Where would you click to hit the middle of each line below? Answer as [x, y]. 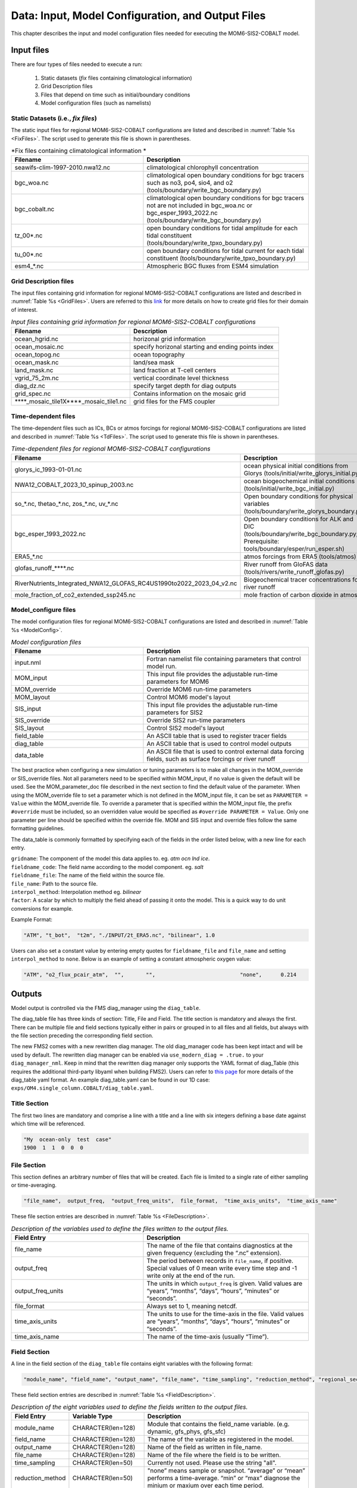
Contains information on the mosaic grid [190, 393]
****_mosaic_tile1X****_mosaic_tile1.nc [71, 401]
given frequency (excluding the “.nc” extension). [214, 1253]
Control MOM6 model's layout [189, 698]
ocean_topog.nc [37, 354]
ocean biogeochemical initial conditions [299, 481]
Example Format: [32, 920]
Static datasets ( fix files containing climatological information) [117, 78]
